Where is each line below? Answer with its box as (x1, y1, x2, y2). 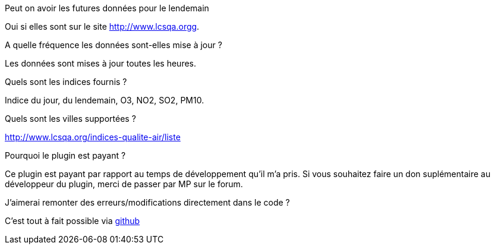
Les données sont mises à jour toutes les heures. (5, 58, 197, 68)
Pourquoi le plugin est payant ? (5, 150, 126, 160)
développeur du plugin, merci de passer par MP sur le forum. (5, 179, 243, 189)
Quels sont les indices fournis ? (5, 77, 127, 87)
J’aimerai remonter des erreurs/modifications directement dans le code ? (5, 197, 290, 207)
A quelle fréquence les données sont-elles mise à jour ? (5, 40, 222, 50)
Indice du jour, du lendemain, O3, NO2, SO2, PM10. (5, 95, 204, 105)
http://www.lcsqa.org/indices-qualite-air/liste (5, 132, 181, 142)
